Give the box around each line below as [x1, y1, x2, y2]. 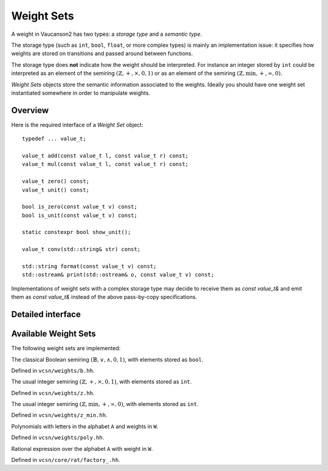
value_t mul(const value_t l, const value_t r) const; [22, 161, 189, 168]
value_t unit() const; [22, 186, 90, 193]
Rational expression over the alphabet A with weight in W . [11, 445, 153, 452]
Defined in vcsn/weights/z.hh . [11, 389, 95, 396]
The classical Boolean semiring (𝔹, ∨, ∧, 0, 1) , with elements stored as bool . [11, 356, 203, 363]
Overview [11, 105, 49, 115]
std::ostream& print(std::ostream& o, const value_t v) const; [22, 271, 214, 278]
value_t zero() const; [22, 178, 90, 185]
